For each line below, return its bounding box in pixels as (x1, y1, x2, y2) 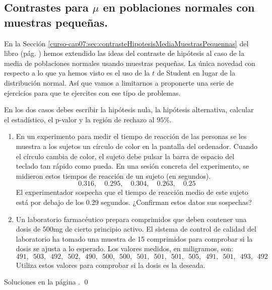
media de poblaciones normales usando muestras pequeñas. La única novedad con (4, 57, 255, 68)
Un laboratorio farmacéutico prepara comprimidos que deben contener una (16, 213, 247, 224)
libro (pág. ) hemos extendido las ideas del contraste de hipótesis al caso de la (4, 48, 244, 58)
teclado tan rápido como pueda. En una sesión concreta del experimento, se (16, 161, 249, 171)
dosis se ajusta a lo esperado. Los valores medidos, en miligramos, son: (16, 243, 233, 254)
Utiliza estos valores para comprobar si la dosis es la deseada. (16, 259, 206, 270)
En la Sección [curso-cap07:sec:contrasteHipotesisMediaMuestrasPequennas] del (4, 38, 249, 48)
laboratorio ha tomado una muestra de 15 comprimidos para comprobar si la (16, 233, 253, 244)
